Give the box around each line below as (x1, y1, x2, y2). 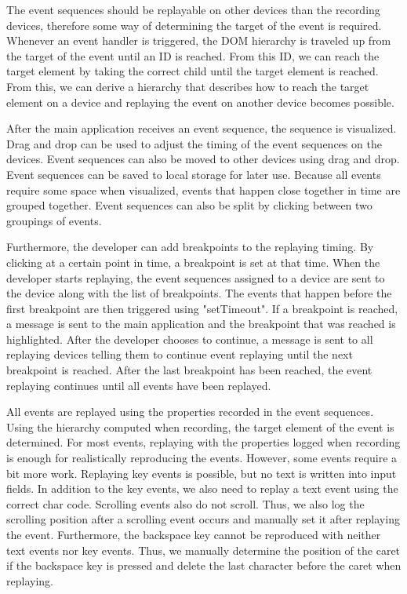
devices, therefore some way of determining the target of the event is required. (6, 16, 382, 33)
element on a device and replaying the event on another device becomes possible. (6, 93, 394, 110)
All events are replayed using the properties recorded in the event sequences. (6, 403, 374, 420)
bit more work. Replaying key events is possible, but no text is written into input (6, 465, 397, 481)
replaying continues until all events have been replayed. (6, 377, 271, 393)
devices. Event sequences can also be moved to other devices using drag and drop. (6, 151, 400, 167)
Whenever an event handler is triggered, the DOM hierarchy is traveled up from (6, 32, 391, 49)
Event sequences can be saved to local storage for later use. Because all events (6, 166, 381, 182)
